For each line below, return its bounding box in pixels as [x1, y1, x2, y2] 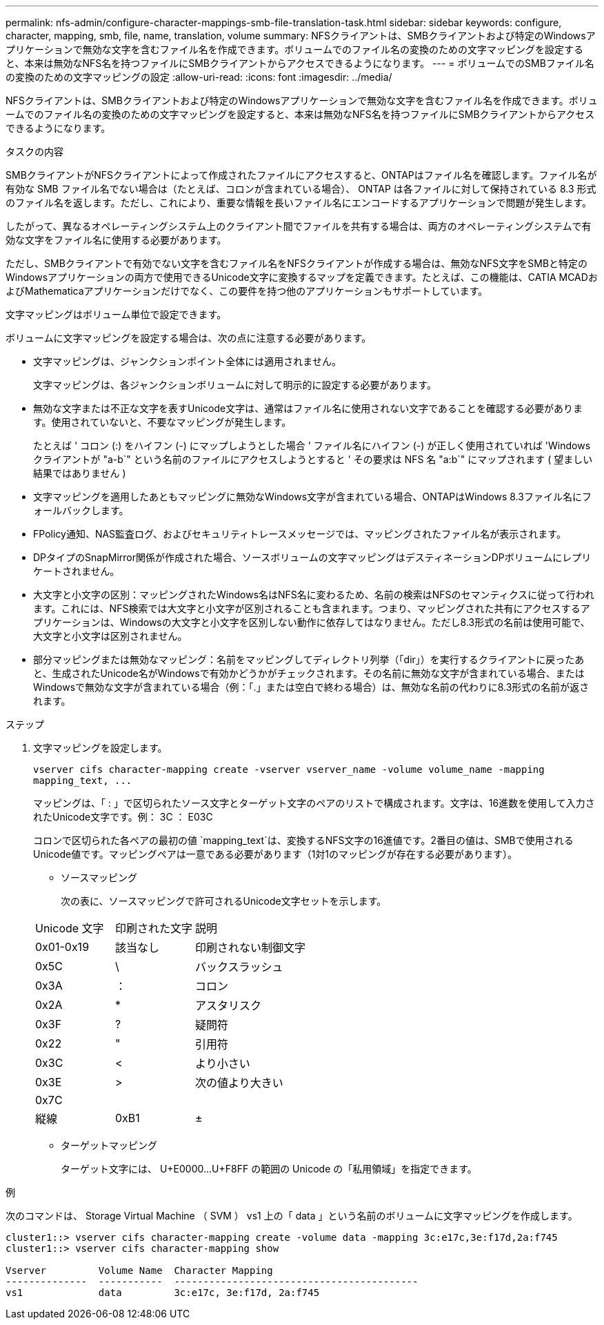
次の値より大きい [195, 1076, 283, 1090]
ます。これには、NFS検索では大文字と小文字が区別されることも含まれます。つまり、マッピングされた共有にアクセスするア [33, 602, 590, 614]
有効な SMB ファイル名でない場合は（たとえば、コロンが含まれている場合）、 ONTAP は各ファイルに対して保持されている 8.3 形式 [6, 183, 596, 195]
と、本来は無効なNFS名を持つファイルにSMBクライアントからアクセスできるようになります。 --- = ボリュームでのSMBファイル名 [6, 57, 594, 69]
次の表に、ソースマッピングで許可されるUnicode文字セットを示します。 [61, 895, 387, 907]
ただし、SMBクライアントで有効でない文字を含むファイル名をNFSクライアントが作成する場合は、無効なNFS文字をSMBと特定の [6, 257, 588, 269]
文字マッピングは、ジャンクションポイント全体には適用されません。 [33, 355, 341, 367]
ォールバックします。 [33, 504, 129, 516]
